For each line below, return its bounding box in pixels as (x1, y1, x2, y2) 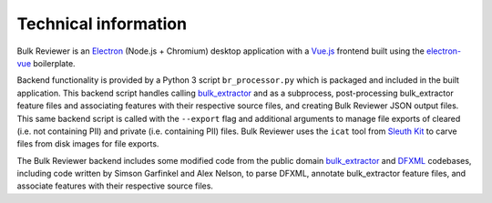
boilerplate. (33, 57, 77, 68)
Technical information (16, 14, 187, 34)
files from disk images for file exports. (16, 138, 159, 149)
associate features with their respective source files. (16, 180, 214, 191)
